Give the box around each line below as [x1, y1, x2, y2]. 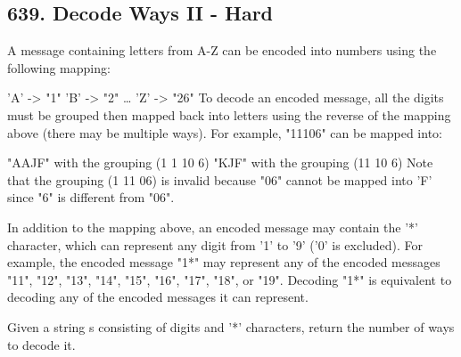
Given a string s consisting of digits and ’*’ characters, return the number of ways [7, 317, 455, 336]
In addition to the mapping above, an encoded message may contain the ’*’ [7, 217, 418, 236]
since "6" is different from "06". [7, 188, 175, 207]
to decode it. [7, 335, 76, 353]
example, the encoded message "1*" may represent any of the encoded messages [7, 253, 440, 272]
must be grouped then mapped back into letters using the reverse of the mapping [7, 105, 451, 124]
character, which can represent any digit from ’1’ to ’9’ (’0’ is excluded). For [7, 235, 424, 254]
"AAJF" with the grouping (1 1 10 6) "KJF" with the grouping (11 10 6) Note [7, 153, 433, 172]
